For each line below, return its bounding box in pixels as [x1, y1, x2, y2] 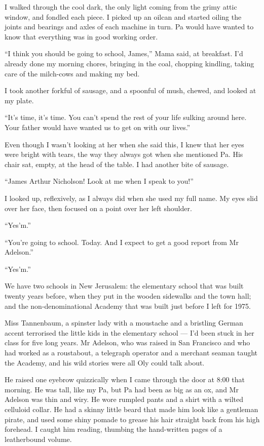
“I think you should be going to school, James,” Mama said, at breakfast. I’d [5, 48, 243, 59]
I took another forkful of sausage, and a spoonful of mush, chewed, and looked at [5, 85, 256, 96]
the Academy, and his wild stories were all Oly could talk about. [5, 357, 205, 368]
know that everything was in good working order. [5, 31, 158, 42]
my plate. [5, 95, 34, 105]
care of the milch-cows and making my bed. [5, 68, 140, 78]
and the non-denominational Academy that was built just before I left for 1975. [5, 300, 251, 311]
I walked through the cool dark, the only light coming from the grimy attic [5, 2, 237, 12]
